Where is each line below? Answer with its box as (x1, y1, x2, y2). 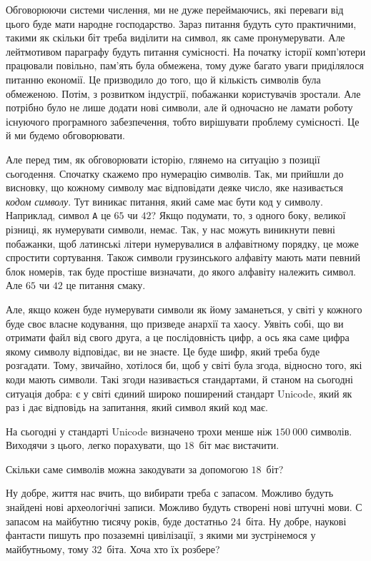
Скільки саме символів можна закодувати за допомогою (6, 461, 248, 476)
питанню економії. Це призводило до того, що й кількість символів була (6, 71, 321, 86)
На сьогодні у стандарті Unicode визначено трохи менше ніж (6, 423, 272, 438)
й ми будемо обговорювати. (6, 128, 126, 143)
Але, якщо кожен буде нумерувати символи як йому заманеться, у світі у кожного (6, 301, 362, 316)
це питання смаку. (66, 278, 146, 293)
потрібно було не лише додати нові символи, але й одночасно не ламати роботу (6, 100, 353, 115)
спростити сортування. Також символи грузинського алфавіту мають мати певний (6, 250, 360, 265)
